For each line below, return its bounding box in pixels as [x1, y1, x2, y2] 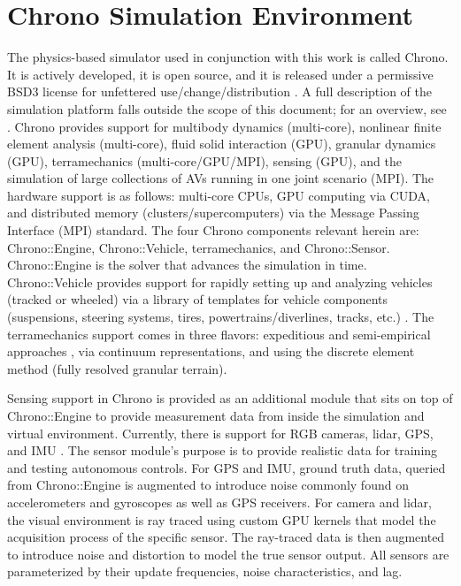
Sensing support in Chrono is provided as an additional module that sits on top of [7, 389, 453, 407]
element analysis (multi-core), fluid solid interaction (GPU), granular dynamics [7, 134, 436, 153]
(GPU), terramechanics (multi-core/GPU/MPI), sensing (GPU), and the [7, 151, 402, 170]
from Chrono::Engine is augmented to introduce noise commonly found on [7, 476, 409, 494]
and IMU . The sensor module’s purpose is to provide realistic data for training [7, 441, 438, 460]
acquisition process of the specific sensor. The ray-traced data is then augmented [7, 528, 445, 546]
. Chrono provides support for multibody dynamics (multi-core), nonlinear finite [7, 117, 442, 135]
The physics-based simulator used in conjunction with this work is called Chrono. [7, 48, 449, 66]
